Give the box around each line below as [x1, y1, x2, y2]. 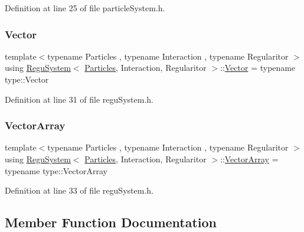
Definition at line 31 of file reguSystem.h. [5, 93, 153, 105]
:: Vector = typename [220, 61, 296, 74]
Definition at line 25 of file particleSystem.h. [5, 2, 165, 14]
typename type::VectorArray [5, 164, 107, 177]
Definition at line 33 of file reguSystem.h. [5, 184, 153, 197]
